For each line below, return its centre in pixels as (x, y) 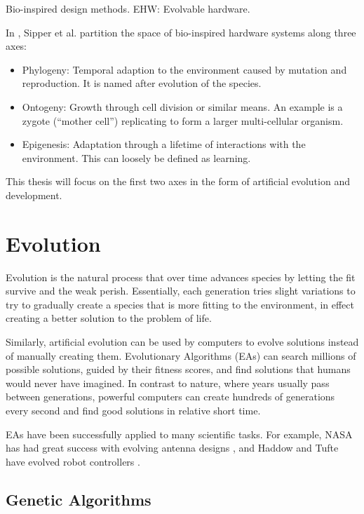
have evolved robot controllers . (73, 461)
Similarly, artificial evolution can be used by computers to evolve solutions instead (182, 342)
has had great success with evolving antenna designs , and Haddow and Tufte (172, 448)
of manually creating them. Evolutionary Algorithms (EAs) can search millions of (181, 355)
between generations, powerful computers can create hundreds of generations (170, 397)
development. (34, 195)
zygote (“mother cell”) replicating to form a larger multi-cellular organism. (183, 120)
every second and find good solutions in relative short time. (133, 410)
